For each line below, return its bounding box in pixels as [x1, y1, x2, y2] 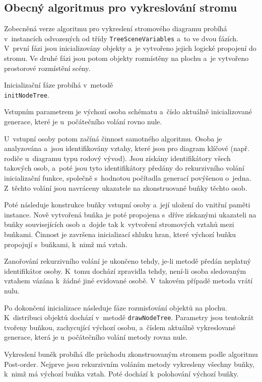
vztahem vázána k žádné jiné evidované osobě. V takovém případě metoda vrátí [4, 275, 253, 286]
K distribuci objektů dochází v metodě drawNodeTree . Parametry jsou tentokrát [4, 312, 254, 323]
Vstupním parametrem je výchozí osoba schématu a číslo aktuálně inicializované [4, 106, 252, 117]
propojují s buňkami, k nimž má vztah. [4, 239, 127, 249]
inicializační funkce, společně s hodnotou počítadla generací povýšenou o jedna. [4, 173, 251, 183]
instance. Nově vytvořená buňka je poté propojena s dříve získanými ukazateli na [4, 209, 256, 219]
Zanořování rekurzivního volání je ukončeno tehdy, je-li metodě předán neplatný [4, 256, 251, 266]
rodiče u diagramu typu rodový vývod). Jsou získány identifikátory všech [4, 152, 231, 163]
